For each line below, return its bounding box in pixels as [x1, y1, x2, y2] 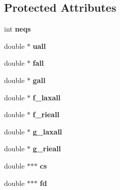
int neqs [4, 23, 31, 34]
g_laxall [32, 126, 62, 137]
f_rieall [32, 109, 60, 120]
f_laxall [32, 92, 61, 102]
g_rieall [32, 143, 61, 154]
